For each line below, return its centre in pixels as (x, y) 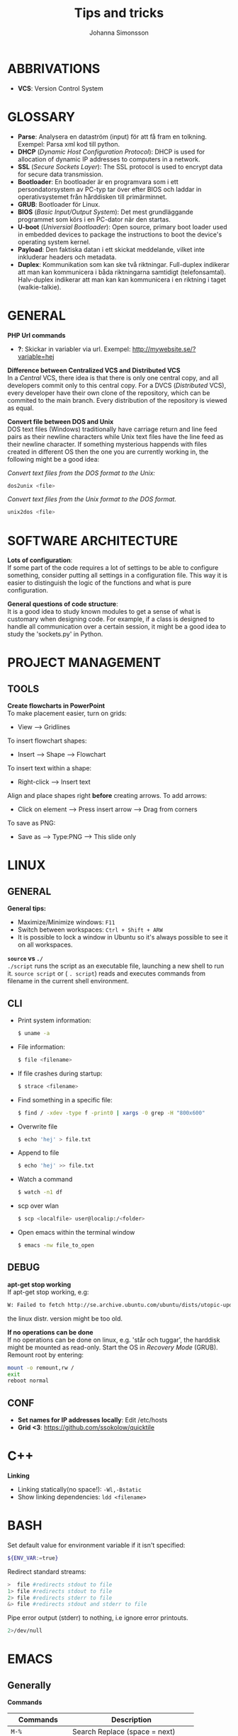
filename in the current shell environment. (68, 981)
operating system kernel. (54, 241)
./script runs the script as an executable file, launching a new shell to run (116, 966)
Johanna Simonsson (119, 33)
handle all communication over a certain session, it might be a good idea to (117, 627)
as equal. (21, 408)
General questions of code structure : (63, 604)
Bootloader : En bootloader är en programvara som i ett (98, 181)
